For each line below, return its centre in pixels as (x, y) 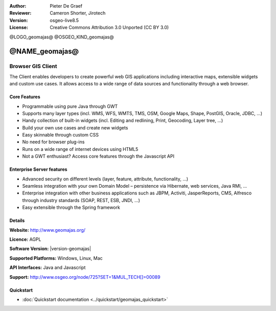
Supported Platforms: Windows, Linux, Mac (56, 258)
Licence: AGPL (25, 239)
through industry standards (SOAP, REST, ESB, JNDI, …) (81, 200)
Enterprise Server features (38, 169)
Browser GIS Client (33, 66)
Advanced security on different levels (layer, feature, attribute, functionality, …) (105, 179)
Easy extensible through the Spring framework (71, 208)
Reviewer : (20, 13)
